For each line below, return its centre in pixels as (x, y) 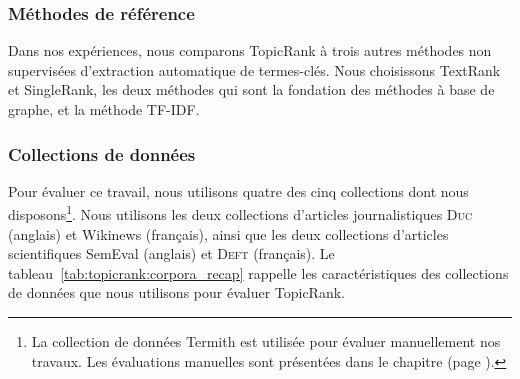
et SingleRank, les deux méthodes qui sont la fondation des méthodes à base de (251, 89)
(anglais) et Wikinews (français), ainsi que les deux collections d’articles (228, 233)
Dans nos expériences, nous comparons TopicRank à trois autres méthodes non (250, 50)
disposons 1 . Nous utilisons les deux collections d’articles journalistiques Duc (240, 213)
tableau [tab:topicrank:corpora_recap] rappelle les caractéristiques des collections (258, 272)
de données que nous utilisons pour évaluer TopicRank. (176, 292)
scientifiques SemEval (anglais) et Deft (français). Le (171, 253)
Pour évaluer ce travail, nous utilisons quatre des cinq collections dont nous (238, 190)
